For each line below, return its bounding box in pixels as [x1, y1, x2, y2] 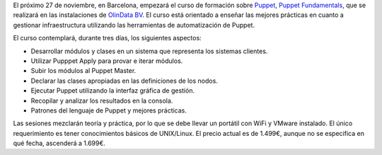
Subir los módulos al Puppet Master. [30, 67, 137, 75]
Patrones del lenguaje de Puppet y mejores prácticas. [30, 106, 187, 115]
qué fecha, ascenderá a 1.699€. [13, 139, 106, 148]
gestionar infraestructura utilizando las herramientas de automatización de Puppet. [13, 21, 255, 29]
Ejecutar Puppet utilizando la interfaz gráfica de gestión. [30, 86, 195, 95]
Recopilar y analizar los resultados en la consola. [30, 96, 173, 105]
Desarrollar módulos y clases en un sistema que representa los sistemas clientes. [30, 47, 268, 55]
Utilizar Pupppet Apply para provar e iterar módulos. [30, 57, 183, 65]
